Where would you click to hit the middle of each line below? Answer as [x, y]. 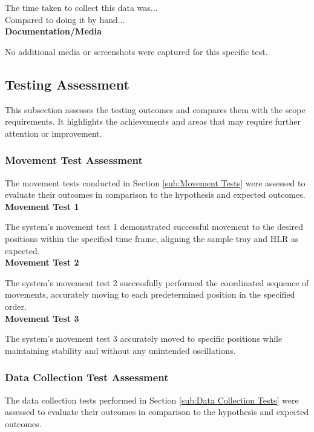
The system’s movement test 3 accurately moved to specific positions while [144, 339]
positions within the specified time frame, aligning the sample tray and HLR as [152, 238]
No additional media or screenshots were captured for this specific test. [136, 51]
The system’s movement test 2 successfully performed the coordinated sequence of [157, 282]
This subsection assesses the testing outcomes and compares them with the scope [155, 109]
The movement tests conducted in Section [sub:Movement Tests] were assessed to [155, 182]
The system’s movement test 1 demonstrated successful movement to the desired [154, 227]
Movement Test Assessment [74, 160]
